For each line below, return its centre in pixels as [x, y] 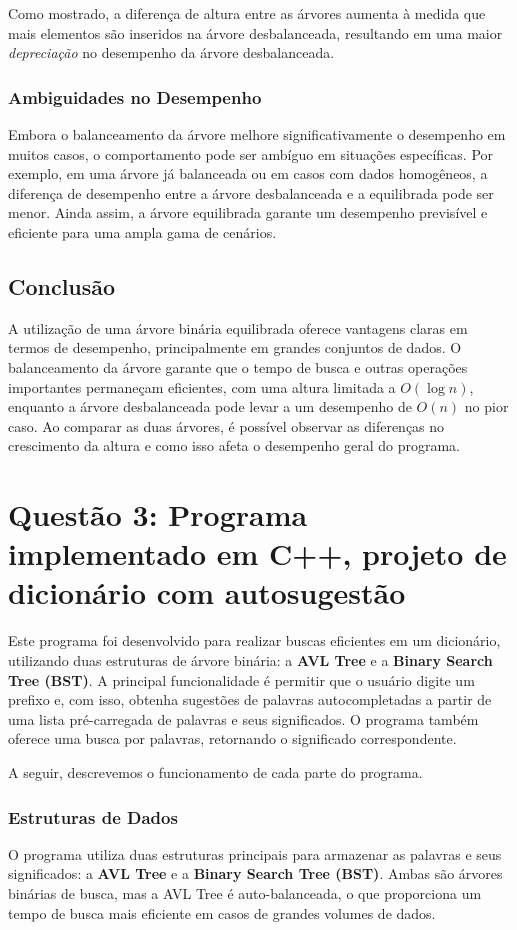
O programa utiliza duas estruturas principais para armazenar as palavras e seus [255, 853]
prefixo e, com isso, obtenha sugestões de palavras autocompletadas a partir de [250, 699]
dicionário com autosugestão [207, 592]
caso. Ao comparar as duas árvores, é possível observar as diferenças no [226, 425]
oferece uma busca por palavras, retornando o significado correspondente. [232, 738]
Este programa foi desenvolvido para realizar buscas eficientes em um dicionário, [254, 640]
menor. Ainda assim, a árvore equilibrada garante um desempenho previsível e [248, 212]
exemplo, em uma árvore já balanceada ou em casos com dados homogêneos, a [248, 173]
